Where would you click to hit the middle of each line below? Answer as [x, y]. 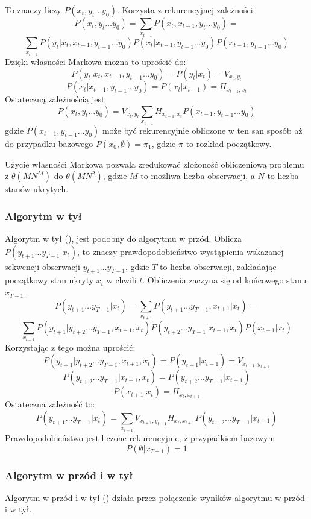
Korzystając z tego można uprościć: [70, 347]
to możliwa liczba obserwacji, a [198, 176]
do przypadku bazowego [49, 143]
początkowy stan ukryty [49, 280]
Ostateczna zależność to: [50, 404]
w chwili [121, 280]
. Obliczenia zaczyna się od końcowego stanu [225, 280]
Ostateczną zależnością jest [55, 99]
